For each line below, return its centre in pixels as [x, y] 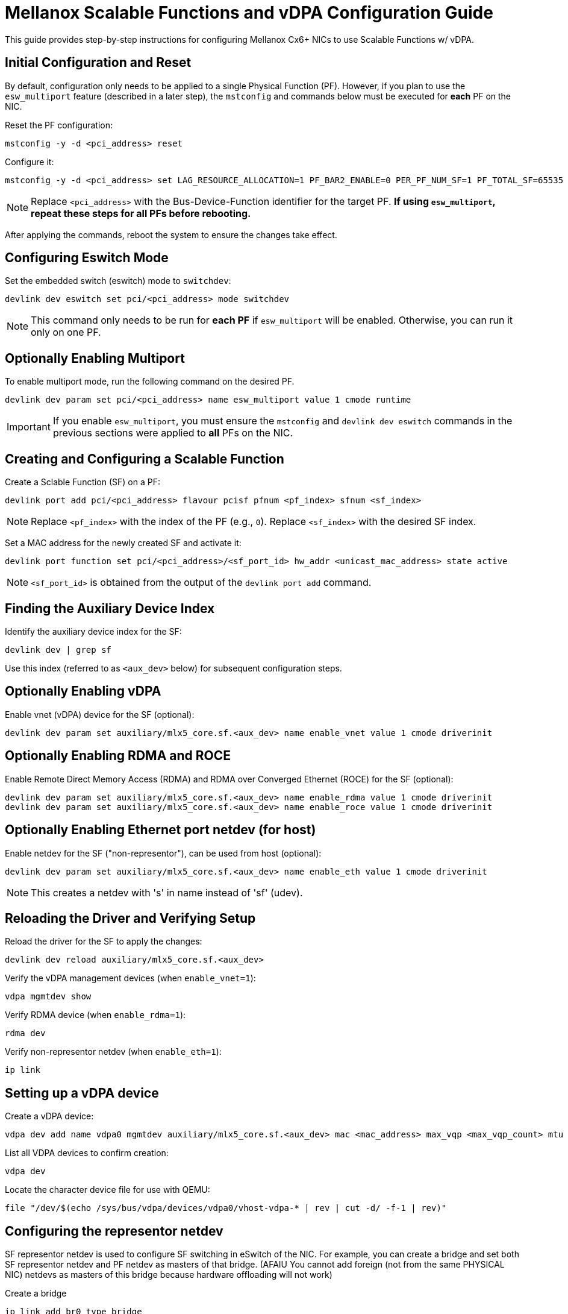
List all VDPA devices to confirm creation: [87, 1153]
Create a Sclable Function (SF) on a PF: [83, 482]
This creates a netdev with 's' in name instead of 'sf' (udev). [167, 892]
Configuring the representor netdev [114, 1231]
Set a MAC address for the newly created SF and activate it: [123, 543]
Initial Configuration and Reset [98, 63]
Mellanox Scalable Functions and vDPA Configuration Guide [249, 13]
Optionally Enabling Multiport [95, 358]
